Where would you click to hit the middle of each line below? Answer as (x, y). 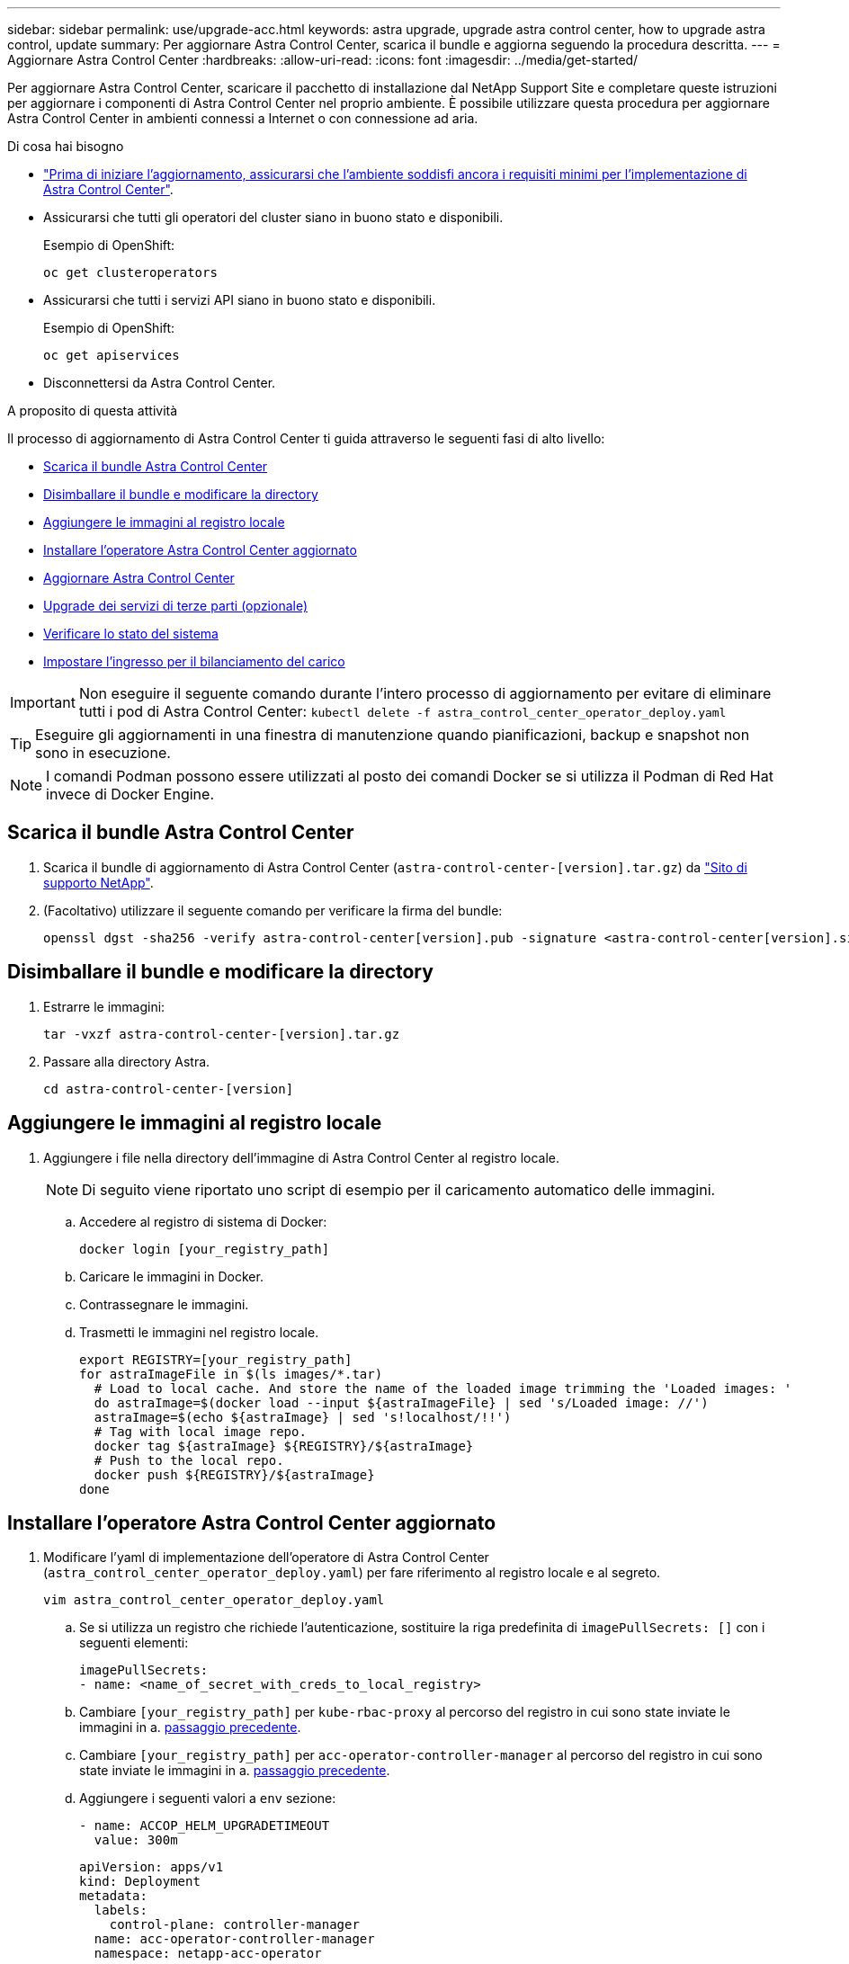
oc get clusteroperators (130, 272)
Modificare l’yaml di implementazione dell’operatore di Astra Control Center (266, 1558)
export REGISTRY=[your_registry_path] (216, 1359)
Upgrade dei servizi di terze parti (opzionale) (176, 606)
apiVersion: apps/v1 (152, 1867)
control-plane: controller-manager (234, 1925)
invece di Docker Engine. (130, 794)
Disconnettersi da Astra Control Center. (160, 383)
